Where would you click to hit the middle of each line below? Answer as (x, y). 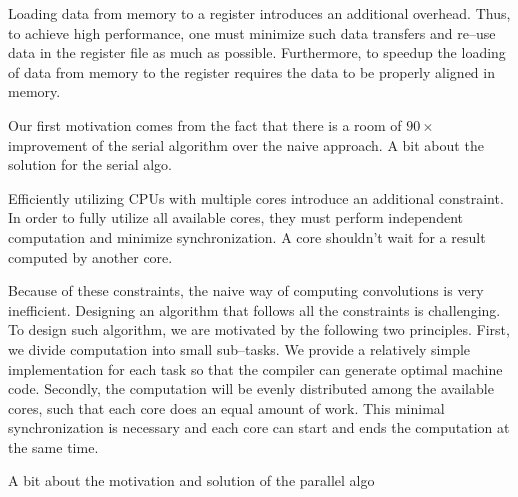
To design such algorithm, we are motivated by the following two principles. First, (259, 329)
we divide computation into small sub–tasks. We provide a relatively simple (239, 348)
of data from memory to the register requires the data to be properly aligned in (251, 71)
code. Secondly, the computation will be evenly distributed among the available (251, 388)
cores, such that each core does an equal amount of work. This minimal (226, 407)
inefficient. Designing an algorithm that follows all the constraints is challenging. (254, 309)
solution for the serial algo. (90, 164)
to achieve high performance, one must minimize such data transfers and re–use (252, 32)
